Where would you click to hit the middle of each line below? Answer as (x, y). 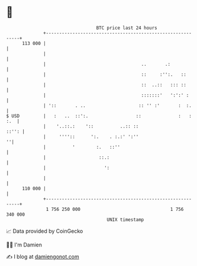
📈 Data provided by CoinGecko (45, 231)
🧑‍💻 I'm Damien (24, 245)
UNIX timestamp (125, 219)
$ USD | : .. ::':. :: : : (99, 116)
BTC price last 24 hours (127, 28)
